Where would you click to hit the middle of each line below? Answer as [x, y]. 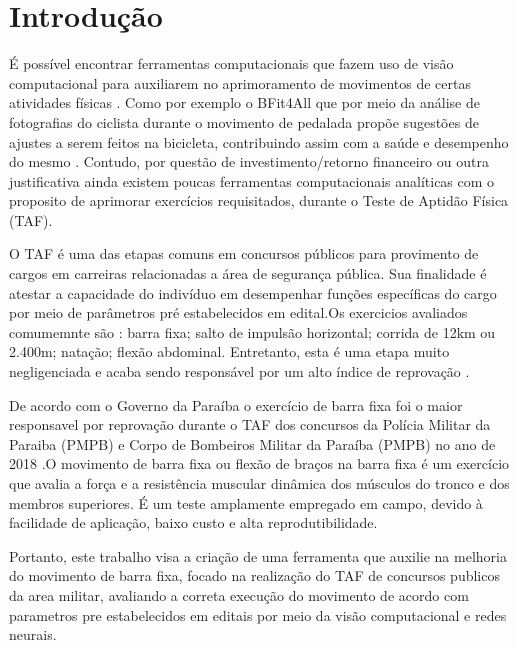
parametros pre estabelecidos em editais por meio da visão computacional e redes [258, 614]
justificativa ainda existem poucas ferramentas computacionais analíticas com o [252, 180]
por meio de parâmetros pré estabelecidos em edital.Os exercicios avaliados [238, 312]
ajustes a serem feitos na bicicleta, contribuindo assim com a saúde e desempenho [259, 141]
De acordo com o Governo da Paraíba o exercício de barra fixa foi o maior [236, 404]
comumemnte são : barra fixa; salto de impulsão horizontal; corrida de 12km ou [252, 331]
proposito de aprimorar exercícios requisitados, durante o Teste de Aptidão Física [259, 200]
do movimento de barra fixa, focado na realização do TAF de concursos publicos [254, 575]
